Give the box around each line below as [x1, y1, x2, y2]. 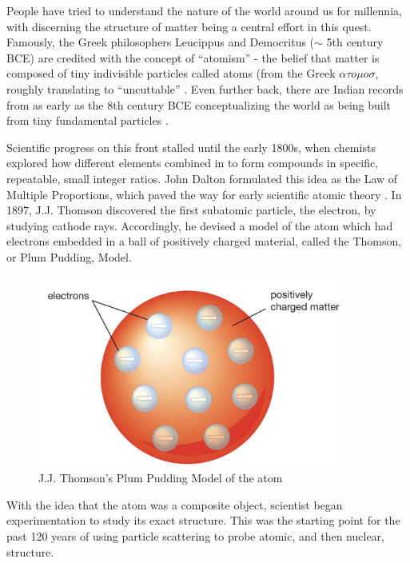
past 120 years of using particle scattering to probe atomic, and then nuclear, [6, 527, 385, 544]
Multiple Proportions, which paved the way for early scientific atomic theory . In [6, 186, 402, 202]
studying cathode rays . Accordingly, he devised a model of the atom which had [6, 217, 393, 234]
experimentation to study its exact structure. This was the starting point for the [6, 512, 400, 529]
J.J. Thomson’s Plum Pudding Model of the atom [38, 469, 283, 486]
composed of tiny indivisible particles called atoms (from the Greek [6, 65, 336, 82]
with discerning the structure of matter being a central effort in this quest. [6, 18, 372, 34]
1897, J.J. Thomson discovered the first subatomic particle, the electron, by [6, 202, 376, 218]
